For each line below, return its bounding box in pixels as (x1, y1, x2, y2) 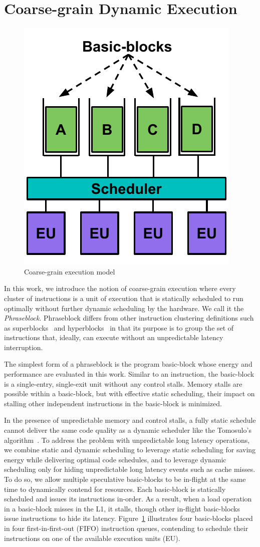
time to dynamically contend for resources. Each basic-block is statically (4, 483, 226, 494)
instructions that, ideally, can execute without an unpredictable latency (4, 332, 223, 343)
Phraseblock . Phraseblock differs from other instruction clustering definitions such (4, 313, 254, 323)
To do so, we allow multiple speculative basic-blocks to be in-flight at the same (4, 474, 246, 484)
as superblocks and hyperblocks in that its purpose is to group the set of (4, 322, 234, 333)
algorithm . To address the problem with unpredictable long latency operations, (4, 434, 250, 445)
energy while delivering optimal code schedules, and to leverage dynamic (4, 454, 226, 464)
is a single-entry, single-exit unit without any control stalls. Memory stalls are (4, 378, 242, 389)
